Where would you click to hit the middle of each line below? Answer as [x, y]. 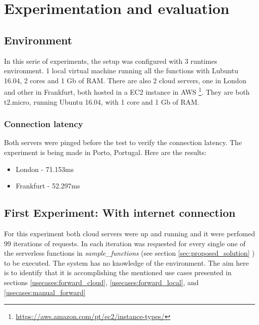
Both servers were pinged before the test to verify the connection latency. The [123, 142]
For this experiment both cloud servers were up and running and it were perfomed [129, 233]
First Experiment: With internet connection [120, 213]
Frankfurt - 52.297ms [48, 186]
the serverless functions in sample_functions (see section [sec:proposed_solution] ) [129, 253]
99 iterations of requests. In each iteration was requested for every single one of [125, 243]
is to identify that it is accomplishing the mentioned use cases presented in [118, 272]
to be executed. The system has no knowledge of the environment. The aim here [127, 262]
